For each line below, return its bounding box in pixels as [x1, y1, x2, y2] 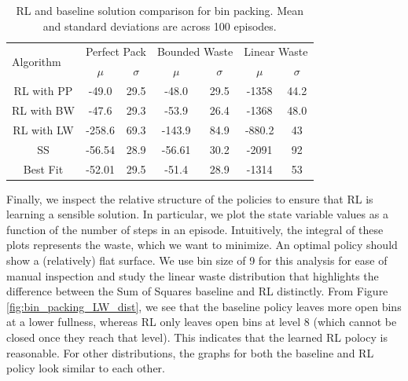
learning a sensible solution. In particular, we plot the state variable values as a [6, 206, 388, 222]
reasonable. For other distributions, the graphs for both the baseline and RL [6, 344, 374, 361]
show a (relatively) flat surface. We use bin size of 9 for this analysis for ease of [6, 251, 388, 268]
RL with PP [13, 82, 73, 99]
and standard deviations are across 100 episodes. [42, 17, 277, 34]
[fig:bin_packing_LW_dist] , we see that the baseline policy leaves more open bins [6, 298, 402, 314]
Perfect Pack [85, 43, 146, 60]
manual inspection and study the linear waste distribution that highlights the [6, 267, 379, 284]
